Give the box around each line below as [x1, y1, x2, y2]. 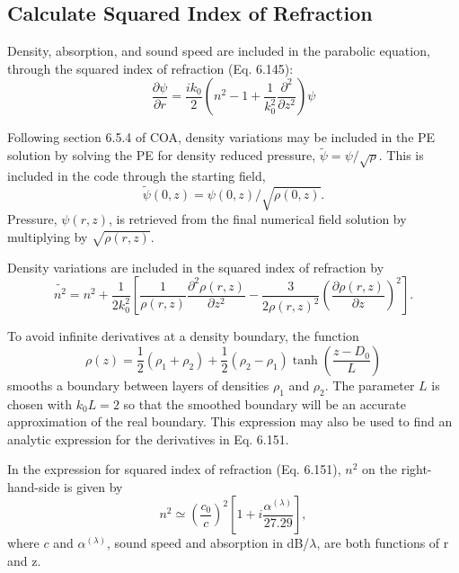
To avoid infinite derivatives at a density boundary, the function [7, 327, 359, 345]
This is [386, 146, 424, 165]
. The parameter [324, 375, 415, 394]
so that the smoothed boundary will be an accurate [123, 394, 407, 413]
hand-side [7, 477, 60, 496]
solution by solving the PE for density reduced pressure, [7, 146, 316, 165]
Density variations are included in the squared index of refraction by [7, 257, 384, 276]
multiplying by [7, 227, 88, 246]
